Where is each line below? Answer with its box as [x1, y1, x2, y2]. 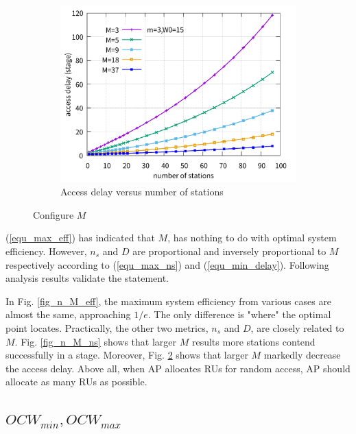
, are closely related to [250, 321, 344, 335]
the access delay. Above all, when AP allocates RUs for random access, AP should [5, 361, 351, 375]
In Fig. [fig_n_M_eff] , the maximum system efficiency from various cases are [5, 293, 332, 308]
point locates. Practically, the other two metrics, [5, 321, 209, 335]
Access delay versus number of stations [60, 184, 224, 199]
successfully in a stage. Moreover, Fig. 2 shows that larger [5, 348, 248, 362]
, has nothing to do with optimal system [167, 230, 337, 245]
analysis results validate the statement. [5, 271, 169, 285]
